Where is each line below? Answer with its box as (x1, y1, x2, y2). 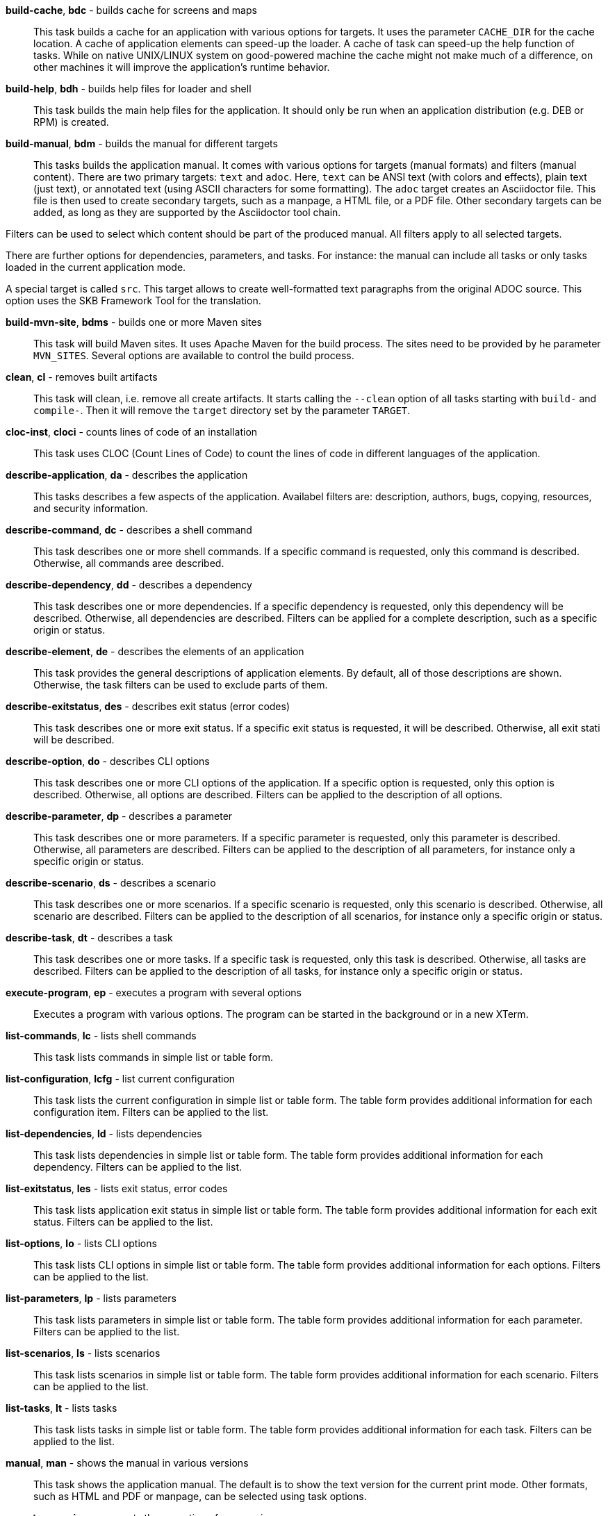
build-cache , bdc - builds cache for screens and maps (6, 4, 257, 16)
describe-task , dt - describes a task (6, 932, 173, 944)
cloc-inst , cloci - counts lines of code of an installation (6, 426, 258, 438)
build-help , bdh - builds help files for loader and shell (6, 83, 252, 94)
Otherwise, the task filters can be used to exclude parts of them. (33, 679, 328, 691)
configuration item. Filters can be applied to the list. (33, 1106, 269, 1118)
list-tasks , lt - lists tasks (6, 1402, 117, 1414)
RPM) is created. (33, 116, 109, 128)
